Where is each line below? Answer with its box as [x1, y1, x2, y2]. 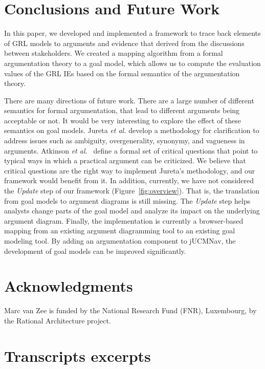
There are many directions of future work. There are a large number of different [4, 95, 254, 105]
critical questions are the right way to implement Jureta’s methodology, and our [4, 165, 255, 176]
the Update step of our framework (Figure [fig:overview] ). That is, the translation [4, 185, 260, 196]
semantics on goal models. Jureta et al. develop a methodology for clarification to [4, 125, 259, 136]
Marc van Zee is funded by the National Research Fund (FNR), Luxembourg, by [4, 305, 257, 316]
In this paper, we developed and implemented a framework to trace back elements [4, 28, 261, 38]
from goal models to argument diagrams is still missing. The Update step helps [4, 195, 251, 206]
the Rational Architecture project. [4, 315, 111, 325]
